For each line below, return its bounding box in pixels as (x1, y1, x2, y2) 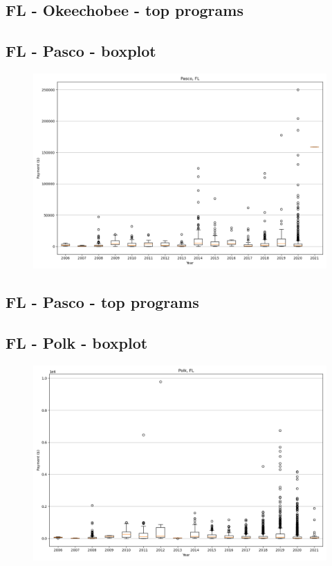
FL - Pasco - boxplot (6, 40, 156, 62)
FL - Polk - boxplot (6, 332, 148, 354)
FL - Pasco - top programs (6, 291, 199, 313)
